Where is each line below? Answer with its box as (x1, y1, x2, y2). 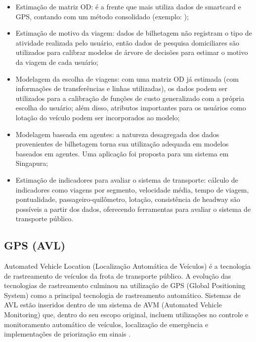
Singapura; (15, 158, 48, 168)
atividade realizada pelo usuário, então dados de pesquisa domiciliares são (15, 37, 239, 48)
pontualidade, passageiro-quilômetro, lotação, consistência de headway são (15, 194, 240, 204)
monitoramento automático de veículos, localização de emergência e (4, 319, 209, 329)
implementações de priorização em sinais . (4, 329, 131, 339)
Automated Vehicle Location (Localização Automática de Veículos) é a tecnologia (4, 261, 251, 271)
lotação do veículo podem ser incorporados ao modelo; (15, 112, 180, 122)
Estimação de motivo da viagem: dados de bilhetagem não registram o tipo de (15, 28, 252, 38)
